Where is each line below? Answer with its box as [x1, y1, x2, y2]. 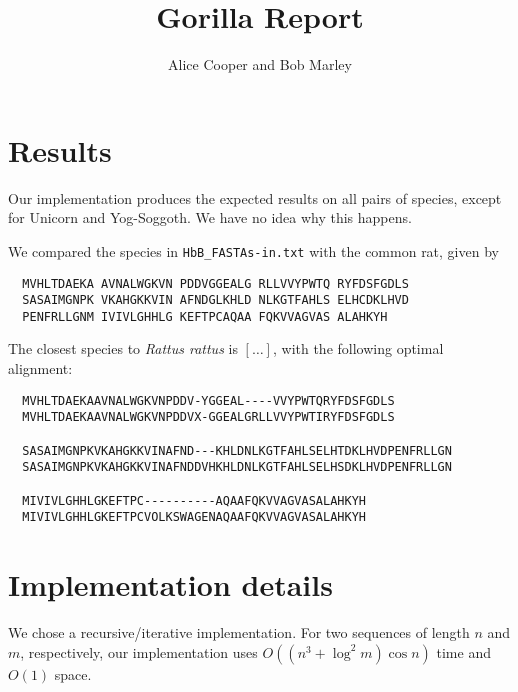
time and [436, 641, 491, 662]
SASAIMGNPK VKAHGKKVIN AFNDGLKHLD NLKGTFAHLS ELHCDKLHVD [22, 293, 409, 308]
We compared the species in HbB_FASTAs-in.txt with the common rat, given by [8, 240, 499, 261]
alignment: [8, 358, 73, 379]
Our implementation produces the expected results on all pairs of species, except [8, 187, 502, 208]
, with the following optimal [272, 338, 444, 359]
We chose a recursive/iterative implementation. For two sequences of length [8, 622, 470, 643]
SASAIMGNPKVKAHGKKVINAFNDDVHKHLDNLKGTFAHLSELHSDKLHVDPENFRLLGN [22, 460, 452, 475]
